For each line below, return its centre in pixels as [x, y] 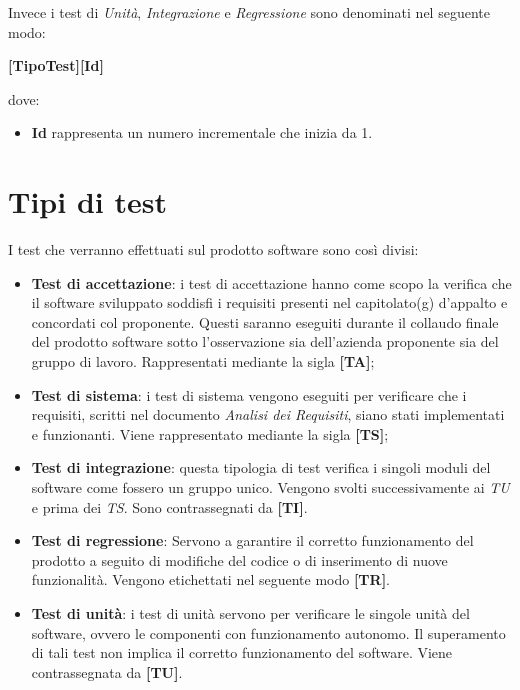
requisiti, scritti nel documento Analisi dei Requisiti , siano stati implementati [268, 414]
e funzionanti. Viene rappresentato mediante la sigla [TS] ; [210, 433]
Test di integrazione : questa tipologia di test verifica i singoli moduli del [261, 467]
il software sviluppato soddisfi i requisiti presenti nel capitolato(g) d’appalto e [269, 302]
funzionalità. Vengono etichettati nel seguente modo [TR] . [211, 579]
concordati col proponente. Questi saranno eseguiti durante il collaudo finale [265, 321]
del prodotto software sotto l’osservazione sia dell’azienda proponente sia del [265, 341]
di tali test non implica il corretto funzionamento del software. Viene [242, 652]
